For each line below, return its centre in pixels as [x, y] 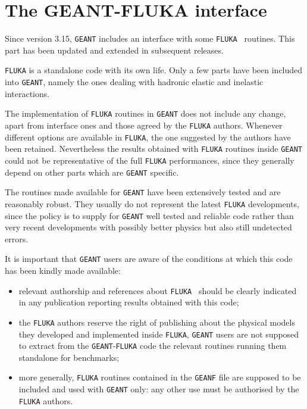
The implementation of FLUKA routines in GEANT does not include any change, [145, 113]
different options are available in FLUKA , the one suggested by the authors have [148, 137]
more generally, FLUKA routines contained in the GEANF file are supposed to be [160, 377]
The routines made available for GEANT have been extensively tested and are [143, 192]
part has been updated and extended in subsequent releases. [114, 50]
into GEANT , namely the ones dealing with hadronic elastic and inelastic [134, 82]
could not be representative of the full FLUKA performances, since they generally [150, 160]
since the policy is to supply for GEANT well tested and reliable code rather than [149, 215]
